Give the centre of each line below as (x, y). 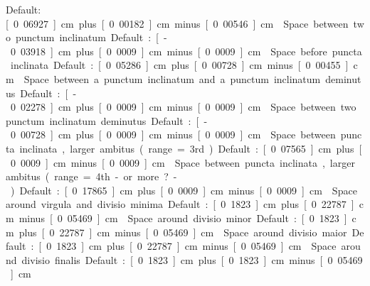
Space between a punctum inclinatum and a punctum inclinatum (172, 78)
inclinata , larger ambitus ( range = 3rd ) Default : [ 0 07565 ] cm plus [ (191, 148)
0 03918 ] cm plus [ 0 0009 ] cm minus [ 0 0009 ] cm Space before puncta (186, 51)
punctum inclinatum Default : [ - (91, 37)
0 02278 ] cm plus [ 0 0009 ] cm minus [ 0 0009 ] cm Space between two (183, 107)
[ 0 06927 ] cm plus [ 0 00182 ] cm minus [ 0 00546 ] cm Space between (177, 23)
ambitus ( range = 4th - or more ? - (91, 176)
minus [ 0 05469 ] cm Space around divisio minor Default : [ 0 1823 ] (183, 218)
